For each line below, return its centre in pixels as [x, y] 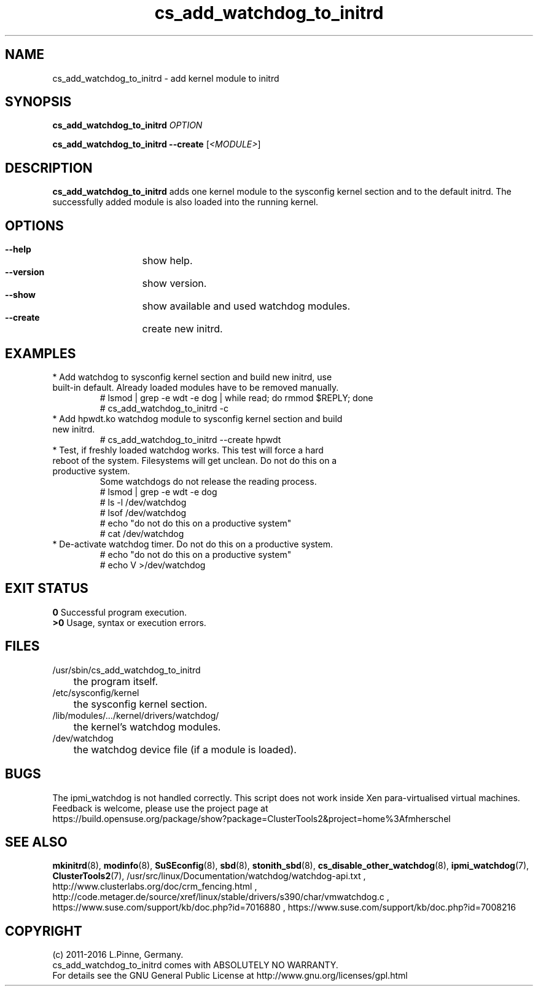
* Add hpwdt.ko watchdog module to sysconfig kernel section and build [197, 418]
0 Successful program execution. [119, 612]
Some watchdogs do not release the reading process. [208, 481]
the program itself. [116, 681]
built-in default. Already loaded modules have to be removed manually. [196, 387]
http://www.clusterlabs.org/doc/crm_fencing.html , [155, 887]
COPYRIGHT [44, 931]
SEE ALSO [36, 842]
